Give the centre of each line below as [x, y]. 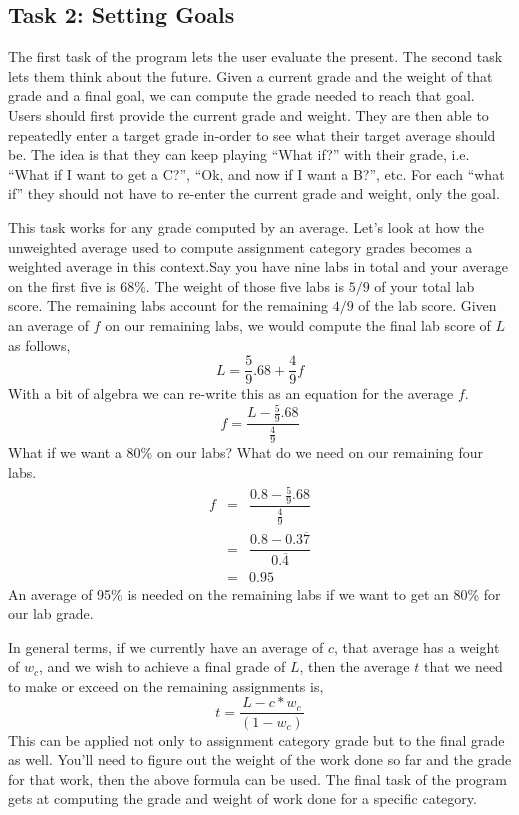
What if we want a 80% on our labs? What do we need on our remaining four [246, 452]
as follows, [39, 344]
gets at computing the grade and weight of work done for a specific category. [242, 798]
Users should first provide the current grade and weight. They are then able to [248, 114]
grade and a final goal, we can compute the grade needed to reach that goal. [241, 95]
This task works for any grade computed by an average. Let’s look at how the [246, 226]
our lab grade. [51, 613]
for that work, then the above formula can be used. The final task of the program [257, 778]
